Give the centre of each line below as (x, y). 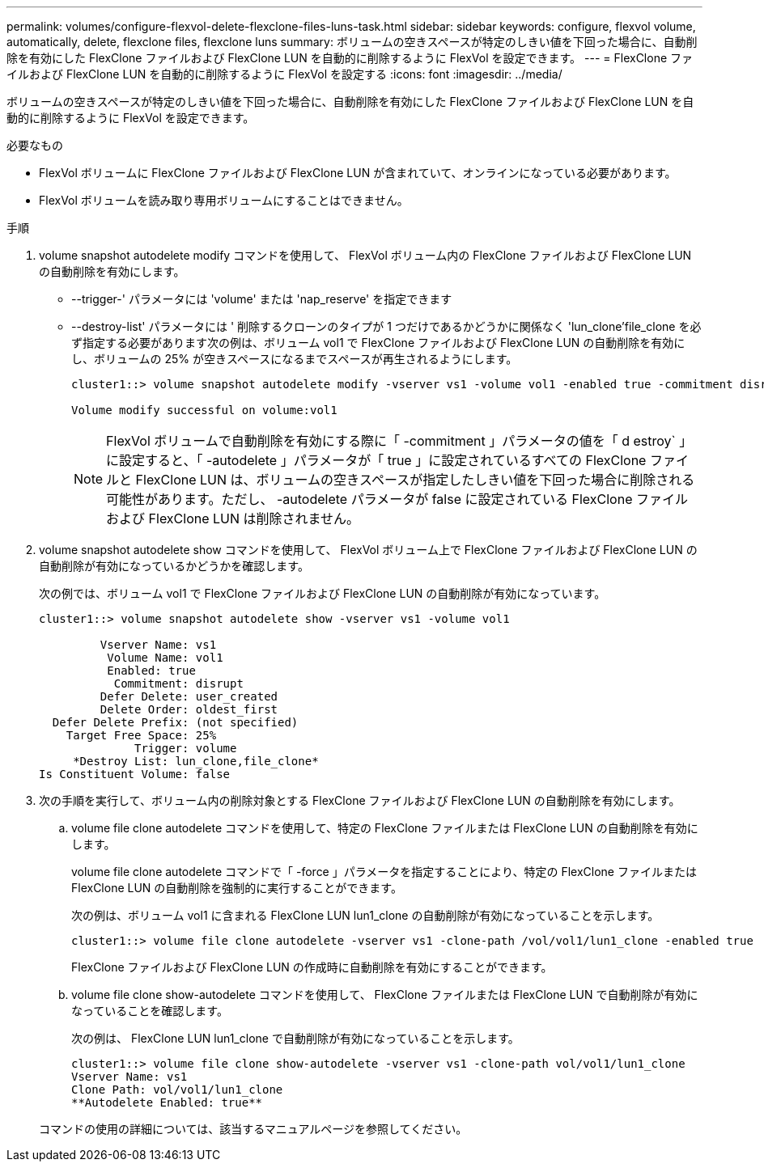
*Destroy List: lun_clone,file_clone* (196, 761)
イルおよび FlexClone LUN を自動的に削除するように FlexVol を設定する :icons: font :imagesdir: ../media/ (284, 74)
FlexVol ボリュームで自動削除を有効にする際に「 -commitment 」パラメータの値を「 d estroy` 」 (399, 441)
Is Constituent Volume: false (135, 774)
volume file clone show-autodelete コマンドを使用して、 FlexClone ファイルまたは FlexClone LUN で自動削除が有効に (385, 994)
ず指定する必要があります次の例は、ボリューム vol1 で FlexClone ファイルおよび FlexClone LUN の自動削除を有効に (378, 343)
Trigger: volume (186, 748)
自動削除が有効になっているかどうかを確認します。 (174, 566)
